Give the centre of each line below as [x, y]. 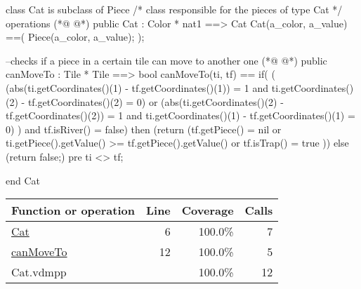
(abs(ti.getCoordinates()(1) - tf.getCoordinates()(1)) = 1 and [137, 87]
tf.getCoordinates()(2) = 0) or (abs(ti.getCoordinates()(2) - [156, 101]
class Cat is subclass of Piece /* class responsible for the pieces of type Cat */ [174, 9]
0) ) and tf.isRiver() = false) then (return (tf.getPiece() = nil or [144, 129]
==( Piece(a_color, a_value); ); [75, 37]
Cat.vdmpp [39, 272]
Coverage [208, 210]
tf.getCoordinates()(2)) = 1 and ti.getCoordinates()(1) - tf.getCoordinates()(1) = [180, 115]
